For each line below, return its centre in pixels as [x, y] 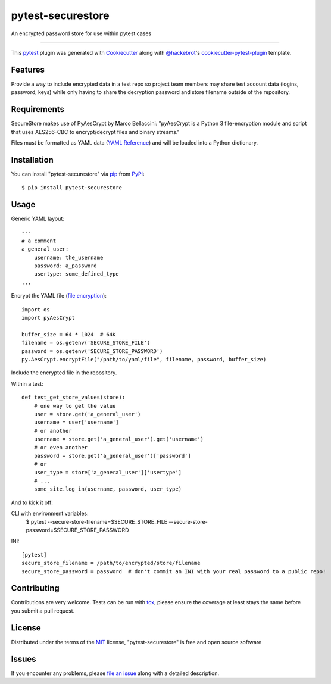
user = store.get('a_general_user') [87, 414]
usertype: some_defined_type [76, 274]
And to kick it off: [32, 502]
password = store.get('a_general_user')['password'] [113, 456]
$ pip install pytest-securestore [72, 188]
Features [28, 69]
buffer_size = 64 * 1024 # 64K [69, 334]
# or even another [61, 447]
